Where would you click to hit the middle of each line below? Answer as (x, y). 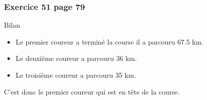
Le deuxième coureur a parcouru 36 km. (76, 58)
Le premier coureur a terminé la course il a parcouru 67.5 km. (109, 41)
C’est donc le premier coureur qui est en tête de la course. (92, 91)
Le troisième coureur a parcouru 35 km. (76, 75)
